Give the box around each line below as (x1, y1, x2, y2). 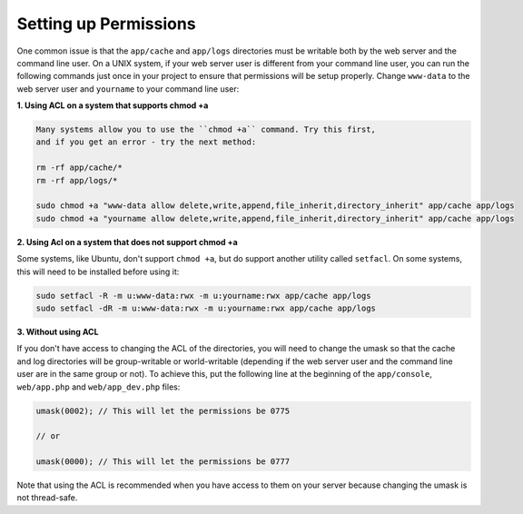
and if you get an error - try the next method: (35, 137, 257, 147)
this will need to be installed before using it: (16, 266, 180, 277)
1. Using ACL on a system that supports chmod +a (16, 100, 209, 111)
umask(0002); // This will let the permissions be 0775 (35, 405, 291, 416)
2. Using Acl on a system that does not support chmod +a (16, 236, 238, 247)
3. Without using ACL (16, 326, 99, 337)
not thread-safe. (16, 492, 78, 503)
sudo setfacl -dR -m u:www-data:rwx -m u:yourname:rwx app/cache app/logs (35, 302, 377, 313)
